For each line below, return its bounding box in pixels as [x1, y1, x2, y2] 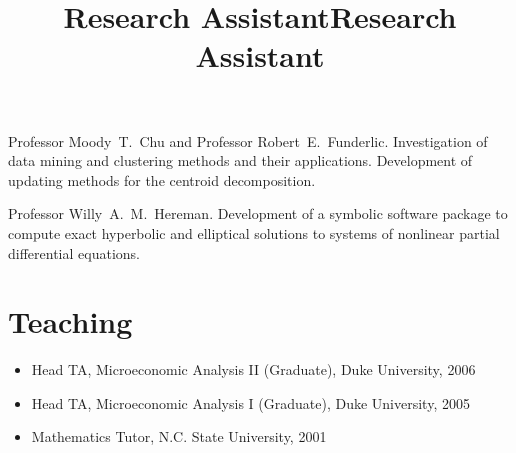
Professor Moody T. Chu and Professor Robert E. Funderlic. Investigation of [8, 130, 488, 151]
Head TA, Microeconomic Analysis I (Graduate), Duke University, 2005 [31, 392, 470, 413]
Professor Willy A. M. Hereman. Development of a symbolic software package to [8, 203, 508, 224]
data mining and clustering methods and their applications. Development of [8, 150, 473, 171]
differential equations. [8, 242, 140, 263]
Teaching [8, 301, 133, 342]
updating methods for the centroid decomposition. [8, 169, 316, 190]
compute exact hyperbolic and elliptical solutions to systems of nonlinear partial [8, 222, 500, 243]
